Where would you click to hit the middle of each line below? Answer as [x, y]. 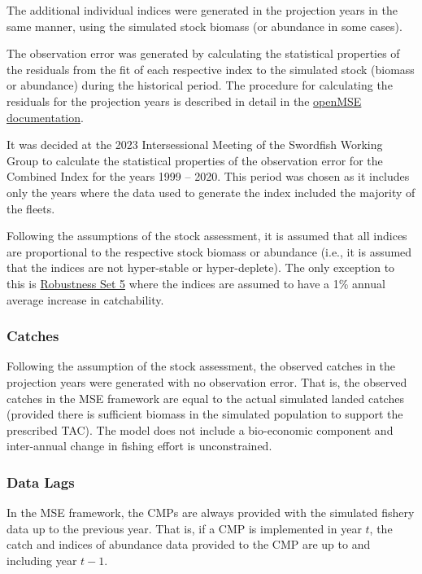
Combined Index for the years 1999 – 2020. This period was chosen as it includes [208, 176]
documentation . [45, 117]
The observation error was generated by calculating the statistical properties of [203, 53]
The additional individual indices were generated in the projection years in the [202, 10]
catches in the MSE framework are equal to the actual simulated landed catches [205, 398]
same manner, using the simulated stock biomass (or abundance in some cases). [204, 26]
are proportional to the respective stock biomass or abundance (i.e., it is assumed [209, 251]
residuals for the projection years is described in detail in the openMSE [184, 101]
